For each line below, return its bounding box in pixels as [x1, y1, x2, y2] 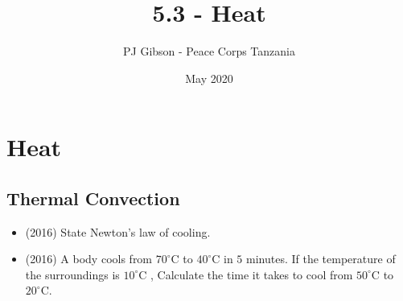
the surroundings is [25, 266, 120, 282]
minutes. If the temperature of [246, 250, 396, 267]
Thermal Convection [6, 185, 180, 210]
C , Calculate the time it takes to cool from [138, 266, 353, 282]
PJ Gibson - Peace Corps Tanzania [123, 43, 295, 60]
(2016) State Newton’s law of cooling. [25, 223, 211, 240]
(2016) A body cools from [25, 250, 153, 267]
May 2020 [185, 69, 233, 86]
